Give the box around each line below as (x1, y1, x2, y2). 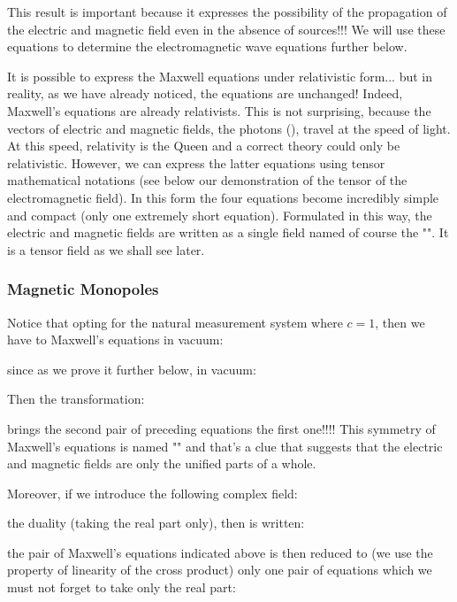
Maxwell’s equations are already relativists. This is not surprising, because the (7, 101, 431, 120)
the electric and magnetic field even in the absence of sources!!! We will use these (7, 19, 446, 38)
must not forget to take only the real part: (7, 578, 236, 597)
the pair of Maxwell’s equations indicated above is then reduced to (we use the (7, 543, 433, 561)
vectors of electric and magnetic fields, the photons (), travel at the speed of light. (7, 119, 451, 137)
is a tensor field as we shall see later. (7, 240, 205, 259)
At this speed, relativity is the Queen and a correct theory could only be (7, 136, 400, 155)
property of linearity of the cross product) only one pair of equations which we (7, 560, 432, 579)
